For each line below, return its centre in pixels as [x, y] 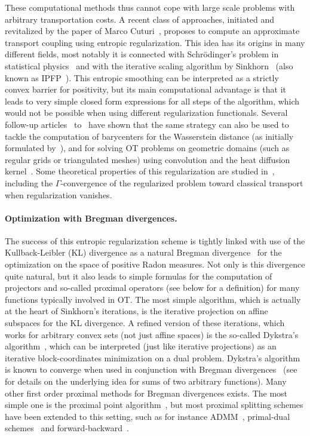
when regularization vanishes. [59, 194]
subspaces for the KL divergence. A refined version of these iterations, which [145, 323]
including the [29, 182]
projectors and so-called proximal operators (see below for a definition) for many [152, 288]
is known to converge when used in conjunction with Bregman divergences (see [151, 369]
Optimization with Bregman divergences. [91, 218]
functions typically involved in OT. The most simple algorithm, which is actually [153, 299]
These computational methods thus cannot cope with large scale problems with [150, 7]
